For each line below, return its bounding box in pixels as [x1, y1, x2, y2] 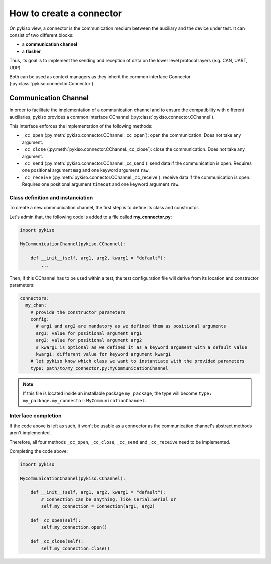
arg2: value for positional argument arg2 [36, 337, 142, 343]
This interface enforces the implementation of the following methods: [9, 123, 153, 129]
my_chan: [25, 302, 47, 308]
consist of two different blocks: [9, 32, 74, 38]
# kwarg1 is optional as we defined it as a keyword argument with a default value [36, 344, 248, 350]
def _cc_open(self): [30, 518, 81, 523]
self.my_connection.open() [41, 524, 107, 530]
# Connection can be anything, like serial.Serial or [41, 496, 176, 502]
